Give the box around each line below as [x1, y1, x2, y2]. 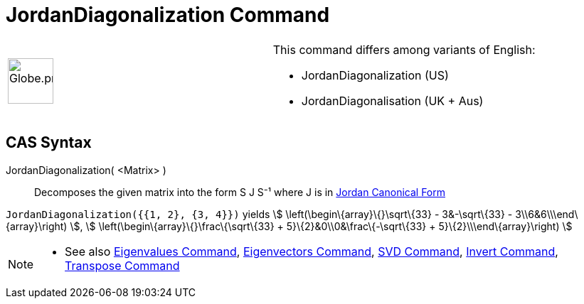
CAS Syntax [6, 134, 92, 152]
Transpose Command [65, 258, 180, 273]
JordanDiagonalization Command [6, 3, 330, 27]
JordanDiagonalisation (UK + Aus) [301, 93, 484, 108]
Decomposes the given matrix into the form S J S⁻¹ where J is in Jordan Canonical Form [34, 185, 445, 198]
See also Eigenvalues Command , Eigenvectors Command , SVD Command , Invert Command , [65, 244, 558, 259]
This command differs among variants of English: [272, 42, 536, 57]
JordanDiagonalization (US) [301, 67, 449, 82]
